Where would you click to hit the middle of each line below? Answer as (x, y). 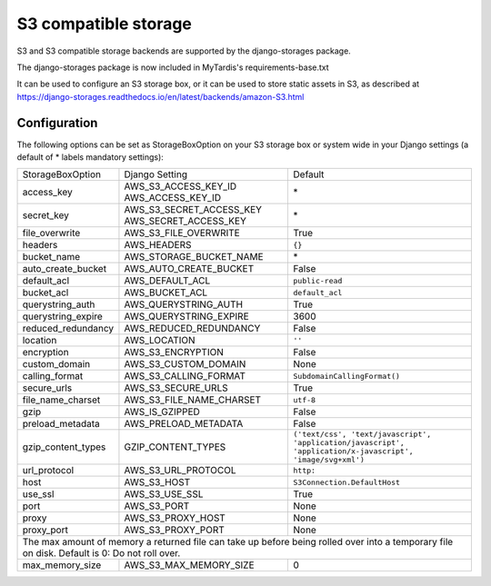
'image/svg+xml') (329, 460)
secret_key (46, 215)
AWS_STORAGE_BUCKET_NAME (194, 257)
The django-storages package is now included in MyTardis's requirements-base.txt (173, 67)
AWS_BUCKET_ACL (166, 293)
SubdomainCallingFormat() (346, 376)
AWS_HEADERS (158, 245)
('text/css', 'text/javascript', (362, 435)
